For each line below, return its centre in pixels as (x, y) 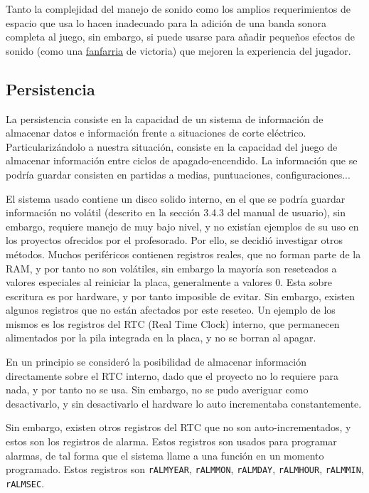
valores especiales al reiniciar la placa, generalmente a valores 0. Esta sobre (169, 282)
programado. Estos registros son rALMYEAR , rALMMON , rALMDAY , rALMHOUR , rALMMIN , (185, 469)
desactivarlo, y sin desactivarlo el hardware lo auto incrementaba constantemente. (184, 403)
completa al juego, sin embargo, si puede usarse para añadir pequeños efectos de (180, 37)
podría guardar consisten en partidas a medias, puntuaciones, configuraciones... (178, 174)
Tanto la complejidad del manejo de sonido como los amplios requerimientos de (178, 9)
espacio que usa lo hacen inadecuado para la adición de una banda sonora (166, 22)
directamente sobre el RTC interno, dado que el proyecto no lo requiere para (172, 375)
